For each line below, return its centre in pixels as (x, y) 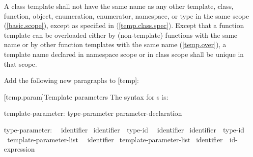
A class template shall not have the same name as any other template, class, (119, 6)
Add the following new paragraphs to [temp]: (71, 80)
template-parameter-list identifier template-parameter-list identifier (115, 139)
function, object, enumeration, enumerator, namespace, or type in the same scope (126, 15)
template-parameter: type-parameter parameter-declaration (93, 113)
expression (19, 149)
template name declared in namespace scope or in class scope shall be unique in (124, 54)
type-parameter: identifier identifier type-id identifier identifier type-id (124, 129)
